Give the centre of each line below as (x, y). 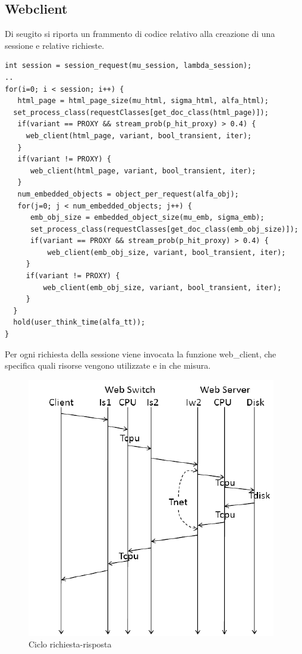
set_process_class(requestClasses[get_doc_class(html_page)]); (141, 112)
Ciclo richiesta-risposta (70, 644)
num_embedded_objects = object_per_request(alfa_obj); (128, 194)
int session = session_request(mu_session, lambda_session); (128, 66)
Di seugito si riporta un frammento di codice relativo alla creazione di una (140, 34)
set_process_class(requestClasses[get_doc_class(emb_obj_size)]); (164, 229)
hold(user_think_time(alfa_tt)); (79, 323)
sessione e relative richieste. (55, 45)
